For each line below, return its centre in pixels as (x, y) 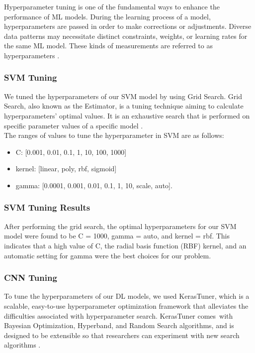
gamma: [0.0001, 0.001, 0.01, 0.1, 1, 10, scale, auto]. (94, 185)
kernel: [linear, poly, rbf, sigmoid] (66, 169)
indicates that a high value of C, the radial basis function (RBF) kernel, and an (125, 245)
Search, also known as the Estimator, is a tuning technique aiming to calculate (124, 106)
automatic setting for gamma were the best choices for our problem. (108, 255)
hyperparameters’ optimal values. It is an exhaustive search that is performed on (127, 115)
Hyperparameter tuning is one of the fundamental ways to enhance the (112, 6)
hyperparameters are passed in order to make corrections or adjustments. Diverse (128, 26)
